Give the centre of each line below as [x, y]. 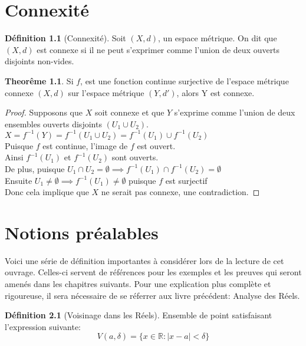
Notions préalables [82, 232]
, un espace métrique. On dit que [218, 38]
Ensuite [19, 180]
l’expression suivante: [43, 326]
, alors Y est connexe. [215, 92]
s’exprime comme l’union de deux [235, 112]
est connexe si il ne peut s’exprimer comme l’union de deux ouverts [158, 49]
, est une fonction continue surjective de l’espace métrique [185, 80]
